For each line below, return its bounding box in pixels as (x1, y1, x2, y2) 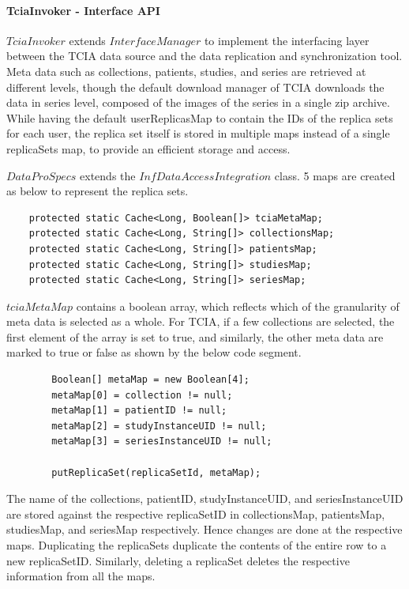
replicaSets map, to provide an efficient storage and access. (6, 140, 291, 157)
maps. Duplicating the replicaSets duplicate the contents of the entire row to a (6, 537, 387, 553)
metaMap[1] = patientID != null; (51, 405, 227, 417)
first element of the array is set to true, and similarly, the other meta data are (6, 328, 384, 345)
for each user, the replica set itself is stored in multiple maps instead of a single (6, 125, 390, 142)
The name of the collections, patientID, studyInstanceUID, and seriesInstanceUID (6, 490, 403, 507)
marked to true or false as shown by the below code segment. (6, 344, 302, 361)
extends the (80, 167, 136, 183)
